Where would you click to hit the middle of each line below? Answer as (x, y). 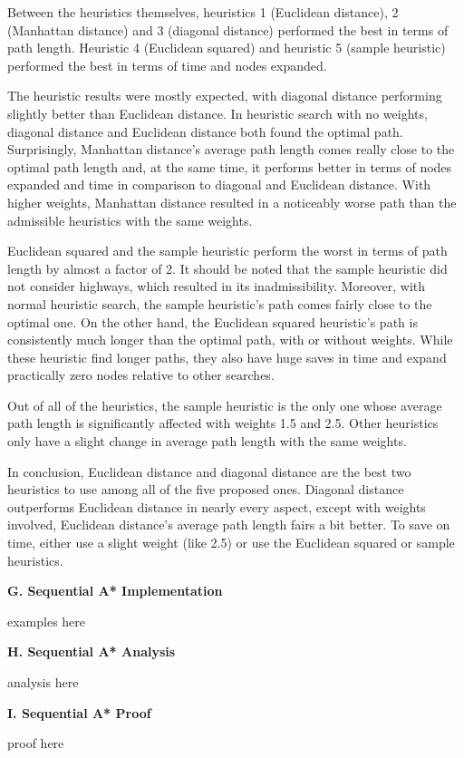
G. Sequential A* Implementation (115, 591)
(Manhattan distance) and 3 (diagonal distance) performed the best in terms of (228, 29)
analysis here (43, 682)
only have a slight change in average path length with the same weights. (207, 441)
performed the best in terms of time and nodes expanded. (167, 65)
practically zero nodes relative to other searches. (141, 375)
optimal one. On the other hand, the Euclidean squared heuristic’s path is (213, 321)
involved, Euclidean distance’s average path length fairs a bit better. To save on (229, 525)
